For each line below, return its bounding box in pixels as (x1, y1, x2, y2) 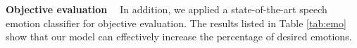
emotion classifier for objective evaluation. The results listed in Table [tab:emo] (6, 15, 346, 30)
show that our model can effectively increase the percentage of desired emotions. (6, 29, 352, 44)
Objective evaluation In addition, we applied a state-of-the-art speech (6, 2, 327, 16)
